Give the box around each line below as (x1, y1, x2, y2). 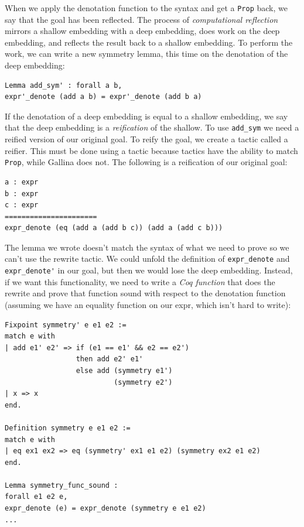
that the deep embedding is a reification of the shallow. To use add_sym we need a (5, 121, 299, 134)
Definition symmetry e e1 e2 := (5, 423, 131, 432)
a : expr (5, 177, 39, 186)
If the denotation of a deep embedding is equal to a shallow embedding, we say (5, 109, 288, 122)
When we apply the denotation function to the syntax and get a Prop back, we (5, 2, 288, 13)
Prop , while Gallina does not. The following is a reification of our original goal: (5, 156, 288, 168)
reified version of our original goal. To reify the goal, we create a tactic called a (5, 133, 288, 145)
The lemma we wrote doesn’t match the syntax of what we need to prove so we (5, 241, 289, 253)
